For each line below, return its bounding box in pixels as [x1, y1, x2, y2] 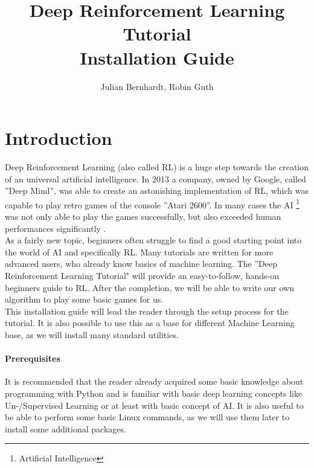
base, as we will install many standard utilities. [5, 329, 179, 341]
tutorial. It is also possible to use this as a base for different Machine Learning [5, 316, 295, 329]
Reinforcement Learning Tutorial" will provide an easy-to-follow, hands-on [5, 269, 279, 282]
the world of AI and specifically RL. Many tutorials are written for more [5, 245, 274, 258]
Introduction [5, 126, 112, 150]
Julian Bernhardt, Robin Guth [100, 80, 214, 92]
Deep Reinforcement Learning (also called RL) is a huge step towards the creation [5, 161, 309, 173]
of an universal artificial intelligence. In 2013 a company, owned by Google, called [5, 172, 306, 185]
